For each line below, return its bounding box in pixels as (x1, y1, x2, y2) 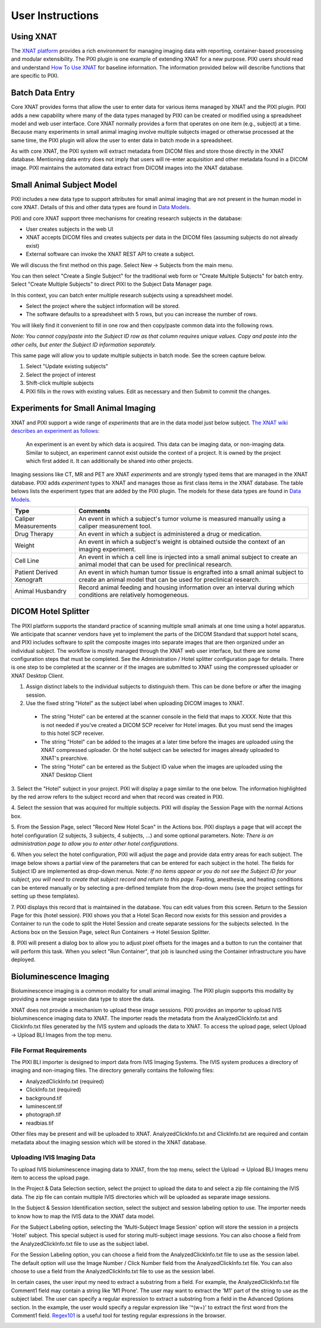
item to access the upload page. (11, 1174, 90, 1181)
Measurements (14, 522, 56, 530)
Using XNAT (11, 32, 58, 42)
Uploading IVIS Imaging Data (11, 1153, 96, 1162)
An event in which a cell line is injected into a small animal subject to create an (78, 553, 297, 561)
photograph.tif (26, 1111, 61, 1118)
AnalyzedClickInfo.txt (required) (26, 1078, 104, 1085)
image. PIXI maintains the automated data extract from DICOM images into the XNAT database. (11, 164, 244, 171)
